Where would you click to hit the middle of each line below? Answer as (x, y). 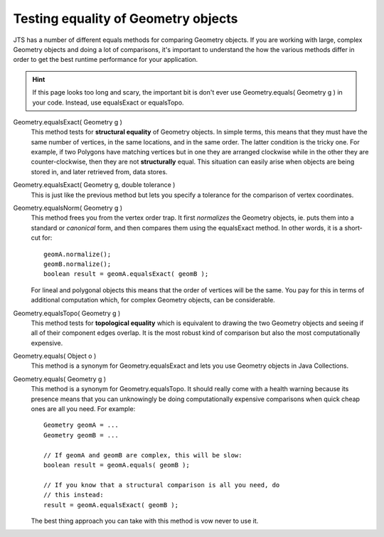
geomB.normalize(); (78, 264)
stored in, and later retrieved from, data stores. (99, 171)
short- (353, 228)
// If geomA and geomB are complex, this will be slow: (143, 455)
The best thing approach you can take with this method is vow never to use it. (145, 521)
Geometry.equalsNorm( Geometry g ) (68, 208)
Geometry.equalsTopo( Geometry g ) (67, 313)
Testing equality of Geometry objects (126, 18)
